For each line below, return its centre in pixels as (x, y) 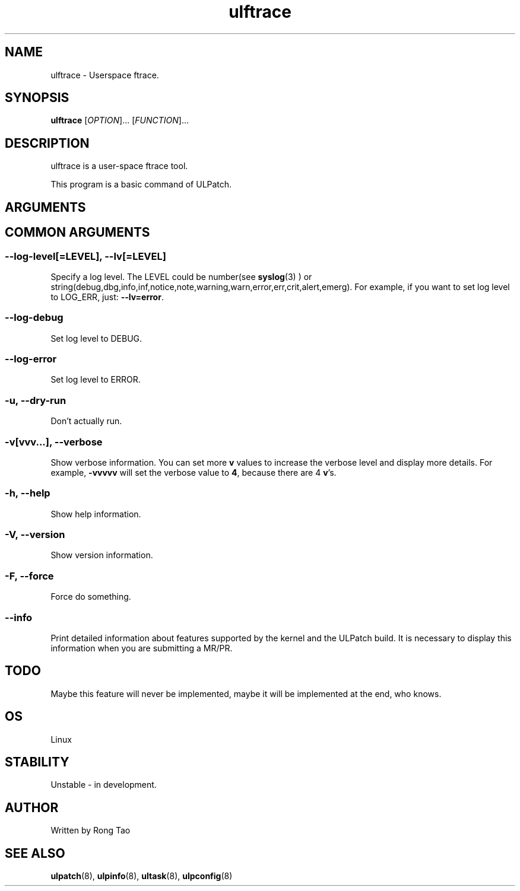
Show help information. (96, 514)
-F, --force (29, 576)
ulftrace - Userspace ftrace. (105, 75)
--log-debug (34, 318)
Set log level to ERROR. (96, 380)
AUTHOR (32, 807)
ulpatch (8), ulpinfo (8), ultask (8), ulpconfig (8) (142, 876)
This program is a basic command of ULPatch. (141, 184)
